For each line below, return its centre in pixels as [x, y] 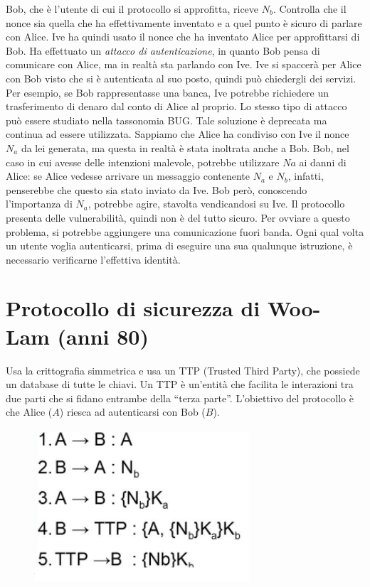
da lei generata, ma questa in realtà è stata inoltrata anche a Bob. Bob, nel [185, 147]
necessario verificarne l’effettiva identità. [93, 259]
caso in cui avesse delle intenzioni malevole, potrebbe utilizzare [143, 162]
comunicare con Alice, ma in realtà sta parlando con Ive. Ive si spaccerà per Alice [184, 64]
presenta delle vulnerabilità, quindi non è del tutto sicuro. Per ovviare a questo [178, 217]
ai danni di [323, 162]
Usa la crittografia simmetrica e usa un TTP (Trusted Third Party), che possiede [183, 370]
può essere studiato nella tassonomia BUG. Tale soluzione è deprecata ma [166, 120]
